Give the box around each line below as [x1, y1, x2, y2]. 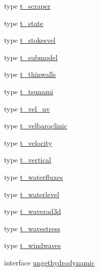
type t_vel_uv [4, 103, 50, 114]
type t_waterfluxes [4, 171, 63, 182]
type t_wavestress [4, 223, 60, 233]
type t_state [4, 17, 44, 28]
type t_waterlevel [4, 188, 59, 199]
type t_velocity [4, 137, 52, 148]
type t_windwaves [4, 240, 61, 251]
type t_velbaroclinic [4, 120, 68, 131]
